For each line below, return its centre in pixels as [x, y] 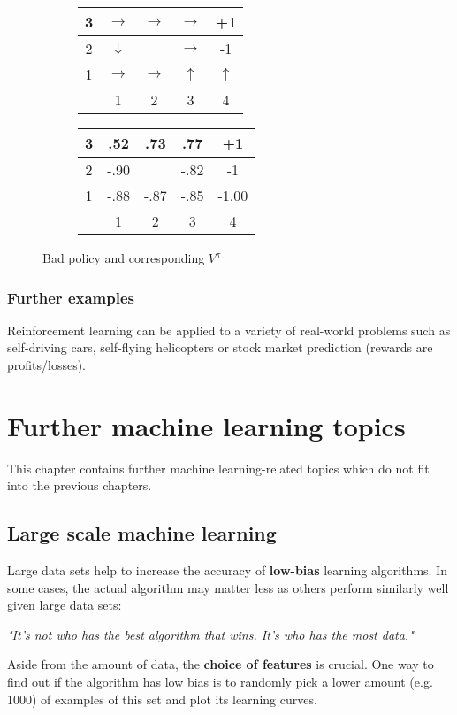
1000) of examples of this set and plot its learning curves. [162, 699]
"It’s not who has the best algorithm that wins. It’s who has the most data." [210, 634]
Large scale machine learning [142, 533]
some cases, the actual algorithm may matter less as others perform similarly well [228, 587]
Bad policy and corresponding [124, 258]
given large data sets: [65, 605]
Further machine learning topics [206, 425]
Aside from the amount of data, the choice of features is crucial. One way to [221, 664]
